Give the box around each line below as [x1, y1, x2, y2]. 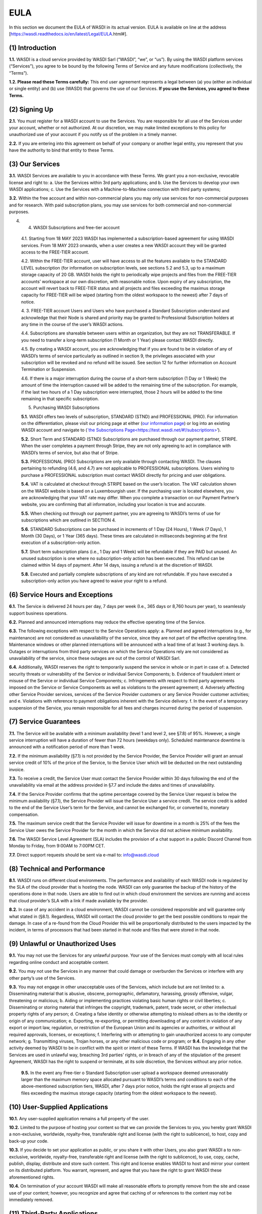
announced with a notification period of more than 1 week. [9, 744, 126, 750]
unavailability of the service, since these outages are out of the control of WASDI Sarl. [9, 655, 181, 661]
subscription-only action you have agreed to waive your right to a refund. [21, 578, 167, 584]
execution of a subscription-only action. [21, 540, 101, 546]
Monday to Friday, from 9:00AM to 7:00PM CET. [9, 843, 105, 849]
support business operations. [9, 610, 68, 616]
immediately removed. [9, 1197, 53, 1202]
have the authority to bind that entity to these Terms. [9, 147, 114, 153]
